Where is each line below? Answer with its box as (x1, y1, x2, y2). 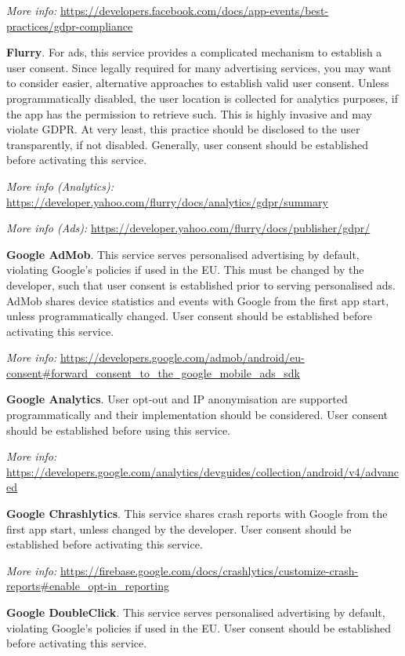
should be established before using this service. (6, 421, 230, 438)
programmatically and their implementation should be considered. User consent (6, 406, 389, 423)
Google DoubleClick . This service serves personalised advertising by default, (6, 604, 385, 620)
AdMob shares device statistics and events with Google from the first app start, (6, 292, 389, 308)
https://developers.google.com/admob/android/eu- (60, 349, 305, 366)
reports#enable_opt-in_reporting (6, 578, 169, 594)
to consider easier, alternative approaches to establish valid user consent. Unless (6, 75, 389, 91)
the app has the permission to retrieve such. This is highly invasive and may (6, 105, 372, 122)
